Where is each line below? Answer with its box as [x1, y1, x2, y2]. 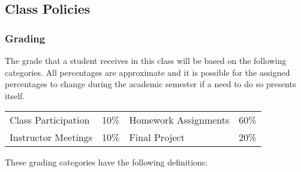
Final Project [129, 130, 185, 145]
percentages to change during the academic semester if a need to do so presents [5, 78, 296, 90]
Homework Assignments [129, 113, 230, 127]
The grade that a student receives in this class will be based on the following [5, 54, 287, 66]
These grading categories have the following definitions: [5, 156, 208, 168]
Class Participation [10, 113, 90, 127]
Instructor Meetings [10, 130, 93, 145]
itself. [5, 89, 25, 102]
